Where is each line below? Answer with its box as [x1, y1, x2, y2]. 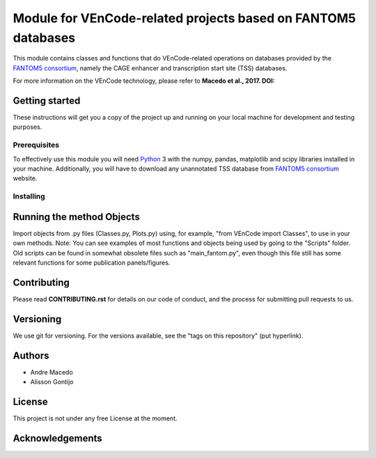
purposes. [13, 123, 42, 132]
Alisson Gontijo [30, 378, 74, 386]
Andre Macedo [30, 368, 73, 376]
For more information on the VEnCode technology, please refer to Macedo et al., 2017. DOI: [13, 77, 275, 85]
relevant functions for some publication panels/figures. [13, 258, 171, 267]
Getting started [13, 95, 81, 106]
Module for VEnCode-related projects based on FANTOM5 [13, 10, 357, 26]
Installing [13, 191, 45, 201]
